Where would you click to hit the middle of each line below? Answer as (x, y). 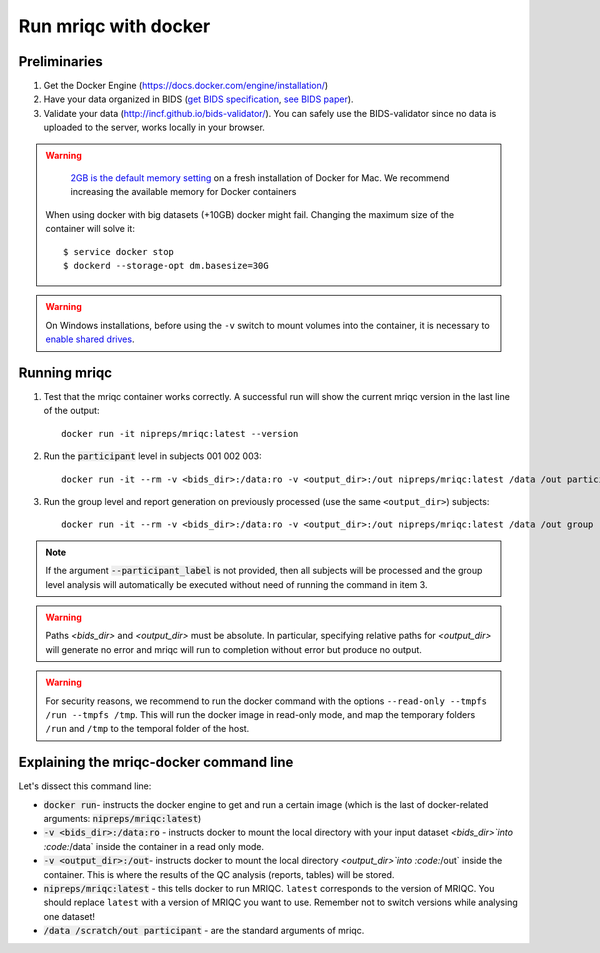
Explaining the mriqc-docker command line (156, 762)
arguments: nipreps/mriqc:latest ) (122, 818)
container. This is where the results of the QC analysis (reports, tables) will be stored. (219, 874)
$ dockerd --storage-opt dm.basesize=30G (166, 265)
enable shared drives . (90, 339)
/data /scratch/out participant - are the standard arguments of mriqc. (204, 931)
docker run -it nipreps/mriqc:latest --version (180, 433)
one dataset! (69, 916)
